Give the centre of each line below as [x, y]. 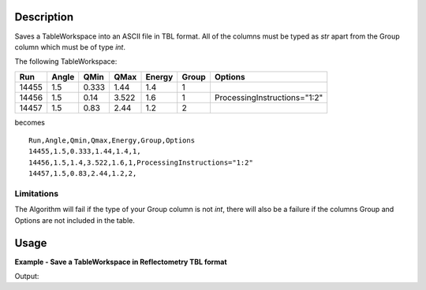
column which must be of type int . [70, 46]
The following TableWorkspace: [66, 61]
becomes [30, 122]
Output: [27, 277]
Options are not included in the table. [75, 220]
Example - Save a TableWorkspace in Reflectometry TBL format [121, 262]
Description [44, 17]
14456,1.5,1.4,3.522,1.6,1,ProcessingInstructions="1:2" [141, 162]
